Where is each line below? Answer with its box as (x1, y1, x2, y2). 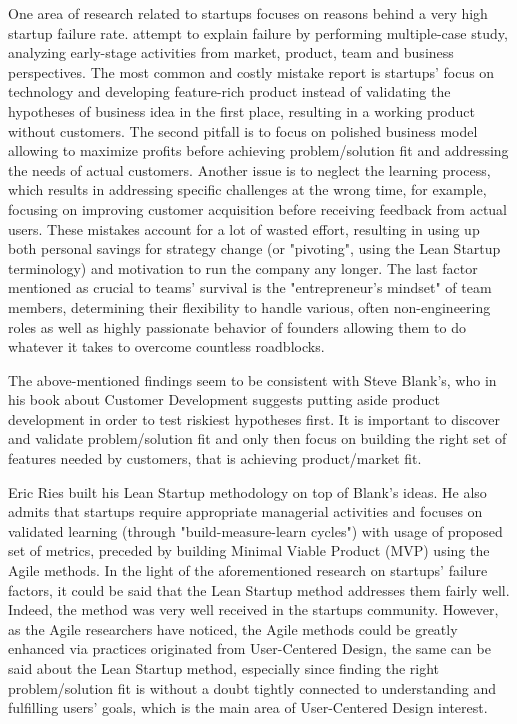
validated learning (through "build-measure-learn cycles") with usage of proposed (8, 520, 503, 541)
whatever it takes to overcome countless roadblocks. (8, 336, 325, 357)
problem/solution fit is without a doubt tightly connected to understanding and (8, 677, 497, 698)
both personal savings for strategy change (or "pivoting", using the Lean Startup (8, 238, 501, 259)
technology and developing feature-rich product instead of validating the (8, 81, 451, 102)
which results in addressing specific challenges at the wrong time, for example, (8, 179, 487, 200)
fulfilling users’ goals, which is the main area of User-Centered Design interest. (8, 697, 488, 718)
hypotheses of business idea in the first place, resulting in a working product (8, 100, 475, 121)
